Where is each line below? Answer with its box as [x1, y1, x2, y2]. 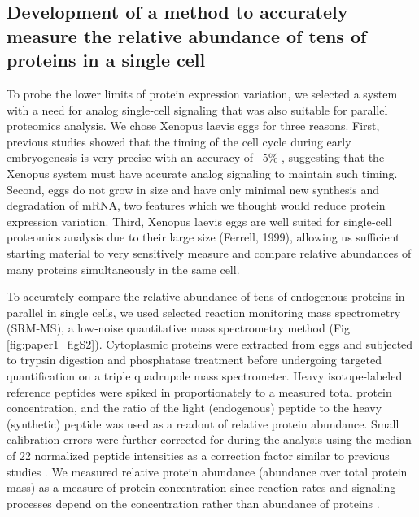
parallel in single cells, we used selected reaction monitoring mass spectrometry [7, 303, 401, 320]
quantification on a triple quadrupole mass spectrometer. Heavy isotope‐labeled [7, 367, 403, 384]
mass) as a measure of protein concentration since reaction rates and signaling [7, 479, 396, 496]
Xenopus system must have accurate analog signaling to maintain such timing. [7, 164, 398, 181]
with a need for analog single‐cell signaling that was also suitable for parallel [7, 101, 388, 118]
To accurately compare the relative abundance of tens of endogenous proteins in [7, 288, 405, 305]
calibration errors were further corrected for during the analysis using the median [7, 431, 412, 448]
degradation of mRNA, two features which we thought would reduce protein [7, 197, 386, 214]
